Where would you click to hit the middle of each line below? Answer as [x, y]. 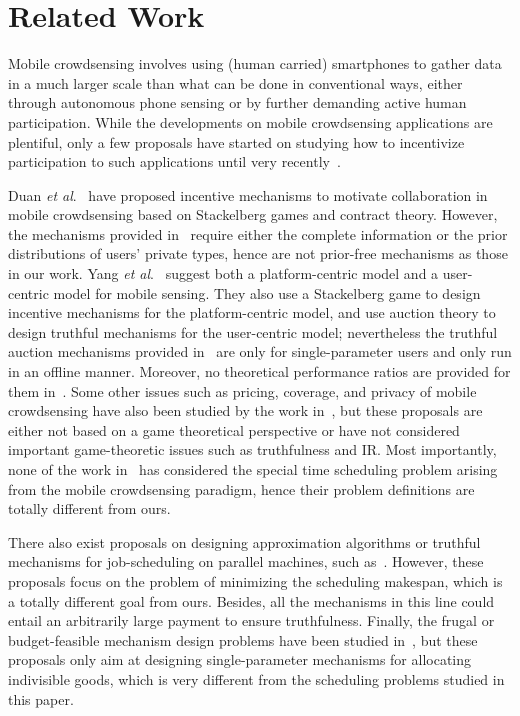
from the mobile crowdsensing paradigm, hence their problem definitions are [241, 488]
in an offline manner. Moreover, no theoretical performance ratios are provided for [259, 371]
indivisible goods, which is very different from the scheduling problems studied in [256, 678]
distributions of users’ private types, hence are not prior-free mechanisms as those [258, 253]
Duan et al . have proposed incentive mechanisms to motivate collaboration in [248, 194]
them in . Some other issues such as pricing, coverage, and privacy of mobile [242, 390]
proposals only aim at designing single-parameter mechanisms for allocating [240, 659]
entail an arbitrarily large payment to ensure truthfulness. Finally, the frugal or [251, 620]
